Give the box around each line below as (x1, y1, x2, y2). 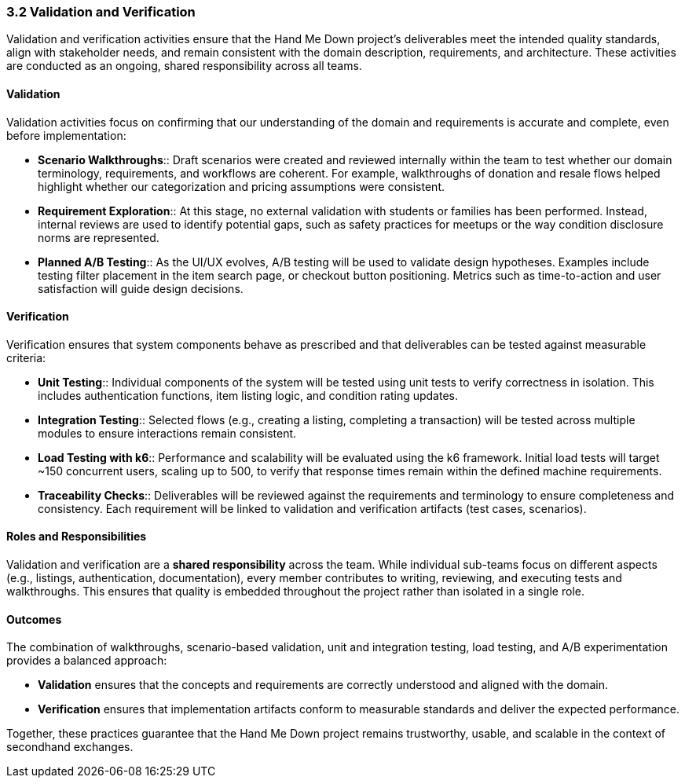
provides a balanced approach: (6, 654, 167, 668)
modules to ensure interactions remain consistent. (38, 426, 297, 440)
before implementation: (6, 128, 126, 142)
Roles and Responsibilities (6, 529, 147, 544)
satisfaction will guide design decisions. (38, 281, 244, 295)
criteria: (6, 350, 46, 365)
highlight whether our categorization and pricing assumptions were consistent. (38, 179, 445, 193)
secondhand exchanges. (6, 740, 134, 754)
